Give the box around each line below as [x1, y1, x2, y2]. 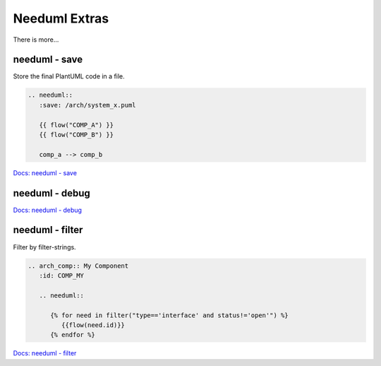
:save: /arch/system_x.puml [39, 101, 137, 109]
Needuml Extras [13, 11, 109, 26]
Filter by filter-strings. [13, 242, 77, 251]
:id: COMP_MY [39, 271, 85, 279]
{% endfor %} [50, 331, 95, 339]
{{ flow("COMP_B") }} [39, 131, 114, 138]
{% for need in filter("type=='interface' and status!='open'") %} [50, 311, 289, 319]
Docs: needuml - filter [13, 349, 77, 358]
